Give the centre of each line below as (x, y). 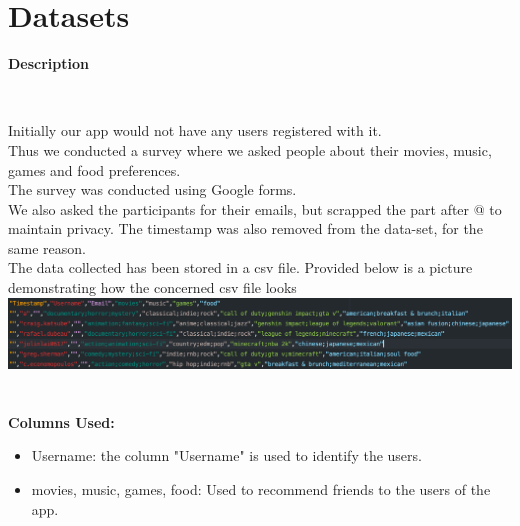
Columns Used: (61, 421)
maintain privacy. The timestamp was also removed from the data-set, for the (245, 228)
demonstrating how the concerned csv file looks (152, 287)
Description (49, 63)
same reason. (47, 247)
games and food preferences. (94, 169)
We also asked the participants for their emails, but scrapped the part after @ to (255, 208)
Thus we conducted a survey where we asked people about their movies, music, (250, 149)
